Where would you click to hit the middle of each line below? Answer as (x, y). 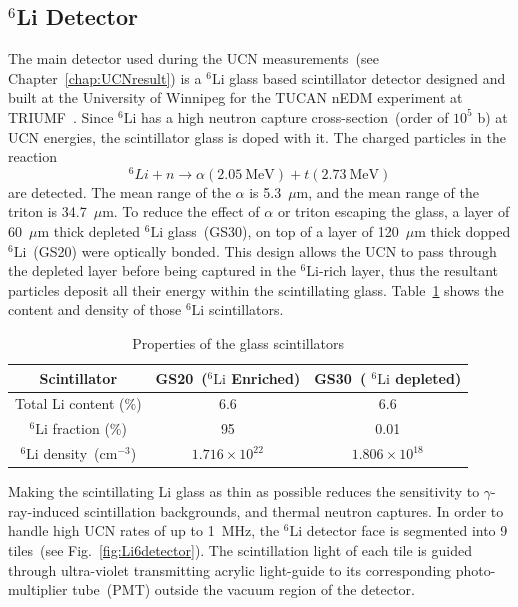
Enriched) (266, 377)
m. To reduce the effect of (181, 211)
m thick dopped (462, 231)
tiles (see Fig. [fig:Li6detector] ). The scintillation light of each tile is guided (240, 550)
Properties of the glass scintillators (238, 343)
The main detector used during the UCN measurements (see (193, 58)
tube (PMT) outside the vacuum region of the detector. (243, 589)
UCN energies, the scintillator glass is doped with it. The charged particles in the (257, 136)
